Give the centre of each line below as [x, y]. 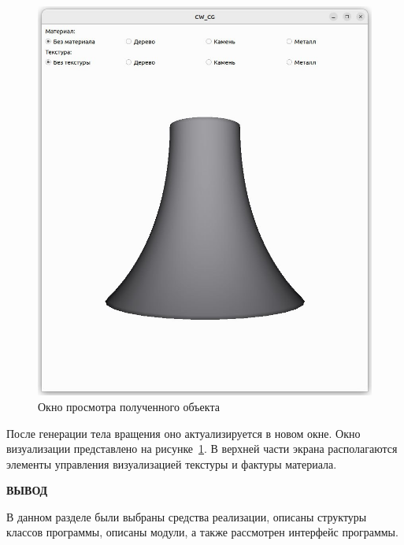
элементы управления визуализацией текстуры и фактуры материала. [172, 463]
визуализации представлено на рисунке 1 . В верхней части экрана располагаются [202, 449]
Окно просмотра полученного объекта [129, 406]
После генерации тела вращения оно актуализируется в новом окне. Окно [183, 433]
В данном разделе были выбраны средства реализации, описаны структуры [187, 516]
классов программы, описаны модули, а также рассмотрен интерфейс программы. [202, 532]
